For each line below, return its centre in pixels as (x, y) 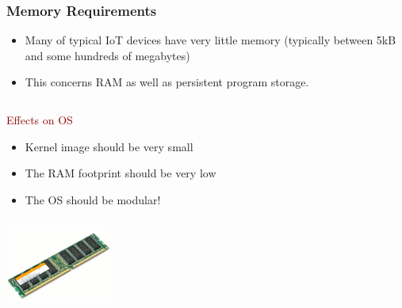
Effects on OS (40, 120)
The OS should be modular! (93, 199)
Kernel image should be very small (109, 146)
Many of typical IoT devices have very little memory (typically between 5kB (211, 40)
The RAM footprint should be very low (121, 173)
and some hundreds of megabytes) (107, 55)
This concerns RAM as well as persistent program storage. (167, 82)
